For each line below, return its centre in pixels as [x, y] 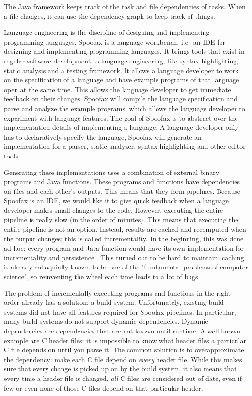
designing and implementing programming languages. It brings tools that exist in [124, 51]
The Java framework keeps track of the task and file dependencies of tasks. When [125, 6]
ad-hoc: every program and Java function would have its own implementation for [124, 248]
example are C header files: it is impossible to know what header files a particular [125, 340]
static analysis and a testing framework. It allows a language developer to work [121, 70]
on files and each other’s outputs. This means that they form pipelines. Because [122, 191]
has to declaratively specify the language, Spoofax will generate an [103, 136]
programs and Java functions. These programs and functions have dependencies [122, 182]
